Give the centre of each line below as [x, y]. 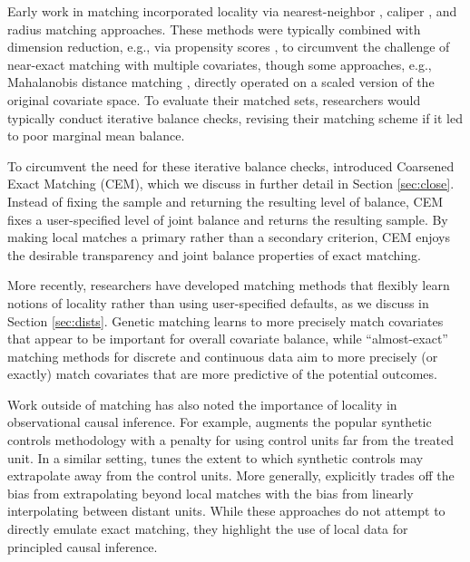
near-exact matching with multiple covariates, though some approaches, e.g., [220, 64]
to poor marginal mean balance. [96, 136]
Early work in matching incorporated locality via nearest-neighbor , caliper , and [232, 11]
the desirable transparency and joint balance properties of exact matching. [214, 254]
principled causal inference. [83, 546]
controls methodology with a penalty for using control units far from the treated [231, 440]
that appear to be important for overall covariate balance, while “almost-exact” [228, 339]
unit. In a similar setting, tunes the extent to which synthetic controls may [215, 457]
